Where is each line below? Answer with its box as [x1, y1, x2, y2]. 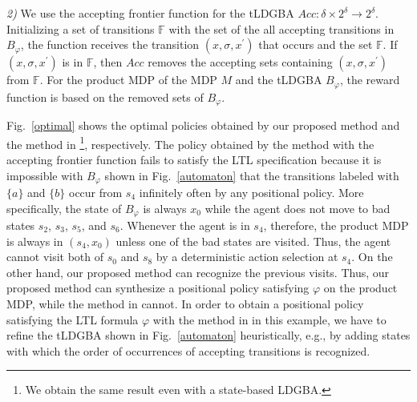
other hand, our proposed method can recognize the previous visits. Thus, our [6, 263, 390, 280]
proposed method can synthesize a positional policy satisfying [6, 279, 310, 296]
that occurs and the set [258, 36, 373, 53]
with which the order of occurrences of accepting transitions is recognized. [6, 342, 370, 359]
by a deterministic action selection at [156, 248, 338, 265]
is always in [6, 232, 63, 249]
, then [93, 54, 123, 70]
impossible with [6, 167, 83, 183]
